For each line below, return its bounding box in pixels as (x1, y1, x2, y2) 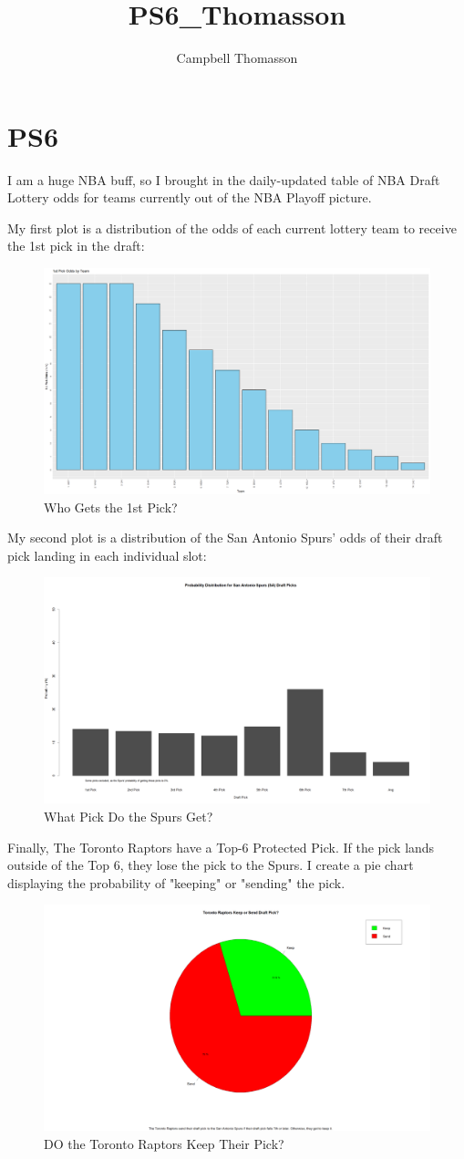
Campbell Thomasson (176, 48, 298, 67)
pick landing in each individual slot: (7, 545, 207, 564)
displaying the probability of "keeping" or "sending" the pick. (7, 873, 345, 892)
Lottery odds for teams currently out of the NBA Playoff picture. (7, 188, 372, 207)
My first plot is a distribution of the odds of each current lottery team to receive (7, 218, 457, 237)
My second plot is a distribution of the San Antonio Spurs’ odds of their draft (7, 528, 443, 547)
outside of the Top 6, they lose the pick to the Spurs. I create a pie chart (7, 855, 414, 874)
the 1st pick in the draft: (7, 236, 145, 255)
